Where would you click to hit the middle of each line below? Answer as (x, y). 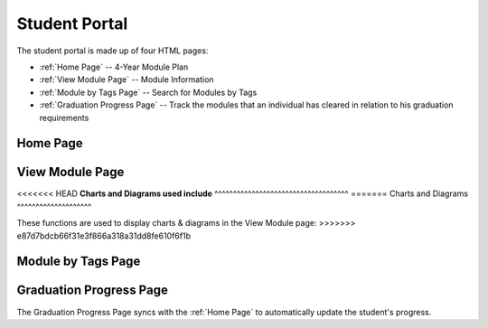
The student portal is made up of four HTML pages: (113, 51)
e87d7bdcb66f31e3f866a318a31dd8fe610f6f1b (104, 236)
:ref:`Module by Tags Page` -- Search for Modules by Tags (148, 92)
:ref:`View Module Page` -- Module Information (127, 80)
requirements (64, 117)
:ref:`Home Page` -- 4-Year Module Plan (114, 67)
